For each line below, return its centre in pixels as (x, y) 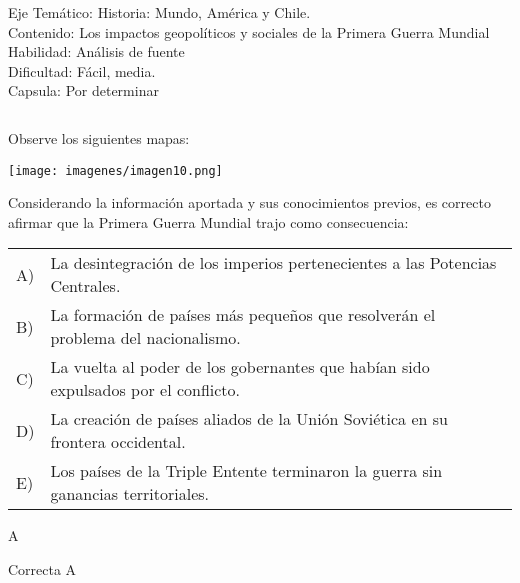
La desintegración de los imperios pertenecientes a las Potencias (273, 263)
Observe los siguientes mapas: (99, 137)
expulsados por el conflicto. (145, 390)
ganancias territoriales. (129, 494)
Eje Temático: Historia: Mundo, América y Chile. (159, 12)
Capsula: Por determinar (83, 90)
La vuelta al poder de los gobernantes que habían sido (240, 367)
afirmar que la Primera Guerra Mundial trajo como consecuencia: (208, 221)
